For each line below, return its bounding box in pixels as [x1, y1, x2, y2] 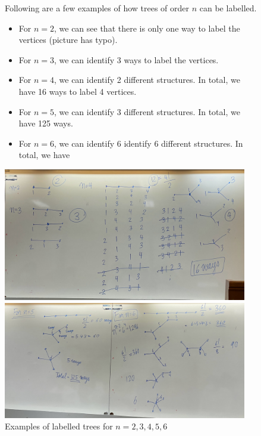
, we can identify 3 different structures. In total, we [54, 105, 240, 117]
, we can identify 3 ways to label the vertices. [54, 53, 219, 66]
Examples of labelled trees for [5, 420, 113, 432]
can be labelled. [199, 2, 257, 14]
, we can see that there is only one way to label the [54, 21, 240, 34]
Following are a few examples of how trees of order [5, 2, 190, 14]
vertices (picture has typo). [18, 33, 118, 46]
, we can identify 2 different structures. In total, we [54, 73, 240, 86]
